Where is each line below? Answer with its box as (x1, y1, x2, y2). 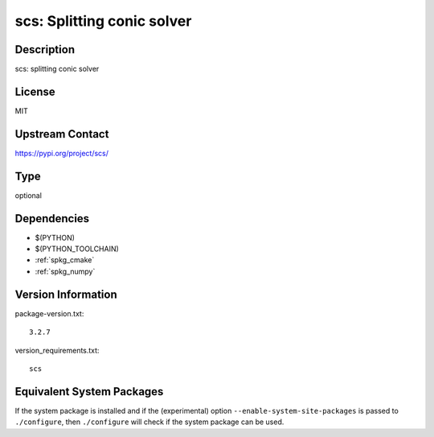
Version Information (14, 287, 117, 301)
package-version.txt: (14, 308, 84, 318)
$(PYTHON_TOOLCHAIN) (35, 244, 120, 254)
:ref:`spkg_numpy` (35, 266, 96, 276)
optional (14, 190, 42, 200)
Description (14, 43, 76, 56)
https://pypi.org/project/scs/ (14, 148, 108, 158)
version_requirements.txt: (14, 345, 100, 355)
